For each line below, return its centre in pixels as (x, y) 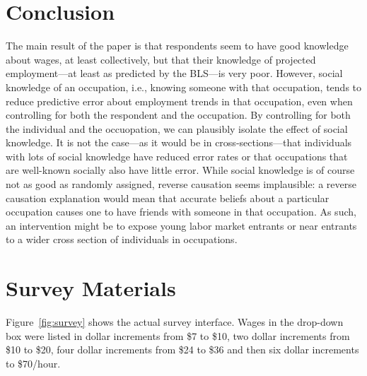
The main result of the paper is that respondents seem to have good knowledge (177, 46)
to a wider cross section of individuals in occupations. (122, 239)
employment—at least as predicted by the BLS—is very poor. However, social (174, 73)
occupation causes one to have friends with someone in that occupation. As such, (181, 212)
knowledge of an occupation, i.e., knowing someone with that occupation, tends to (184, 87)
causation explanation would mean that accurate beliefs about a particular (168, 198)
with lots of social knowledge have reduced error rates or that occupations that (177, 156)
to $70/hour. (33, 363)
